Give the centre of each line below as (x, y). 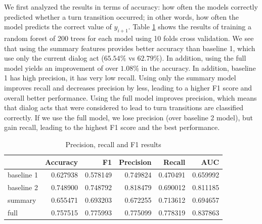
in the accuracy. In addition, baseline (199, 68)
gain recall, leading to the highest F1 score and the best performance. (112, 127)
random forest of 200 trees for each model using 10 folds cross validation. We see (129, 38)
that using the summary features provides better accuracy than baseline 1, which (130, 48)
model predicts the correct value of (58, 27)
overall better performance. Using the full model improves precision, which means (130, 97)
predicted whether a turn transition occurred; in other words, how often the (122, 16)
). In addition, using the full (203, 58)
